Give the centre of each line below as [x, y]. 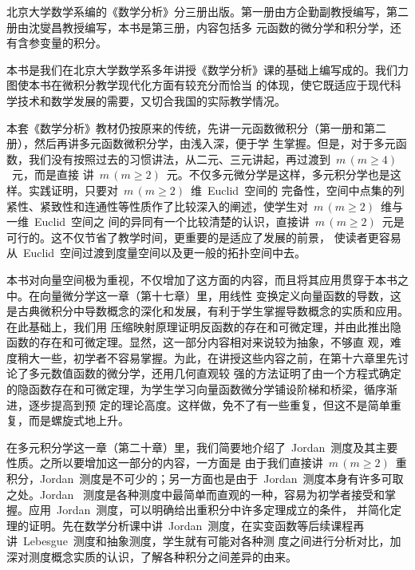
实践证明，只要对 [73, 190]
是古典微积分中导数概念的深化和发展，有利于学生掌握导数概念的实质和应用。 [207, 311]
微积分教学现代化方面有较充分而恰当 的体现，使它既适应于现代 [226, 85]
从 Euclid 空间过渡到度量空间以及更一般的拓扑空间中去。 [156, 253]
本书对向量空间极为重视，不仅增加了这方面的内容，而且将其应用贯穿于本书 [202, 279]
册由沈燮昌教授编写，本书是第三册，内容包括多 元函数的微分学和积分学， [198, 27]
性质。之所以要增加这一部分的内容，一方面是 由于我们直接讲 [165, 463]
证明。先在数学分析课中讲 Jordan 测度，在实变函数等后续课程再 [196, 525]
